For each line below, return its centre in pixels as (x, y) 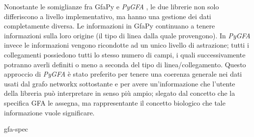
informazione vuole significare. (49, 112)
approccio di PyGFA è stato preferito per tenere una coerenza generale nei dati (123, 74)
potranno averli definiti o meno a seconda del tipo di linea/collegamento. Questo (125, 64)
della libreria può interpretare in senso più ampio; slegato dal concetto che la (120, 93)
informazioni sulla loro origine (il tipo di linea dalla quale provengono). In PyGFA (127, 35)
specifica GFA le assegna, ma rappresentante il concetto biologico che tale (115, 102)
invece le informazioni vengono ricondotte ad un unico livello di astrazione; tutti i (127, 45)
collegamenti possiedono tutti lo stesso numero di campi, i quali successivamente (125, 54)
